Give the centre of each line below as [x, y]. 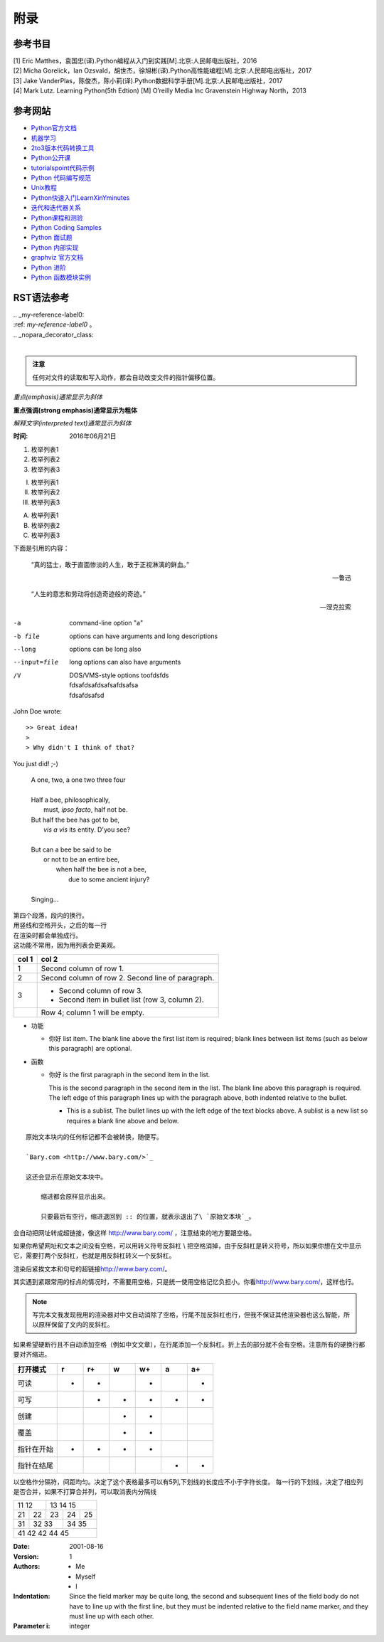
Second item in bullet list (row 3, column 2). [131, 1000]
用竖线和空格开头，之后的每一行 [60, 926]
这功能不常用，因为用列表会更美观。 [66, 946]
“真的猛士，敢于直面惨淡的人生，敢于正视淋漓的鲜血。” [110, 564]
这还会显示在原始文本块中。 [66, 1177]
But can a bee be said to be [71, 849]
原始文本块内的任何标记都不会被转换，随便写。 [94, 1137]
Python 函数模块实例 [61, 277]
